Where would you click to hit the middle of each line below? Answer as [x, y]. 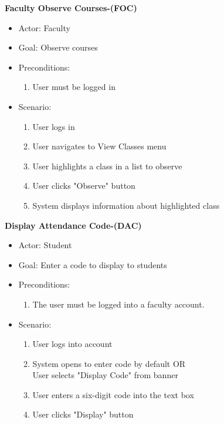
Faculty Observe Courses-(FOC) [71, 8]
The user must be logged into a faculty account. [118, 304]
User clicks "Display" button [83, 414]
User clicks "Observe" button [84, 186]
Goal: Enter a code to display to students [93, 264]
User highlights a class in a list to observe [107, 166]
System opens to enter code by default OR [109, 363]
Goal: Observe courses [58, 47]
